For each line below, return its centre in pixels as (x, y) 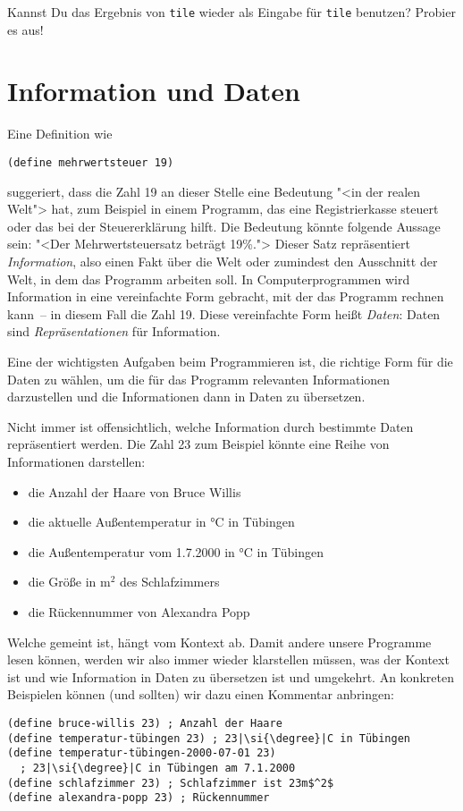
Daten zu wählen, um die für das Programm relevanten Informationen (199, 379)
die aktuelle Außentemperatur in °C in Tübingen (161, 522)
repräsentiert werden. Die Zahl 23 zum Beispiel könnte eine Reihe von (198, 444)
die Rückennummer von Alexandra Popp (139, 611)
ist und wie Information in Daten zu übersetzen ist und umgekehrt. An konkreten (231, 676)
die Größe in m (69, 582)
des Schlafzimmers (170, 582)
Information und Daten (154, 91)
